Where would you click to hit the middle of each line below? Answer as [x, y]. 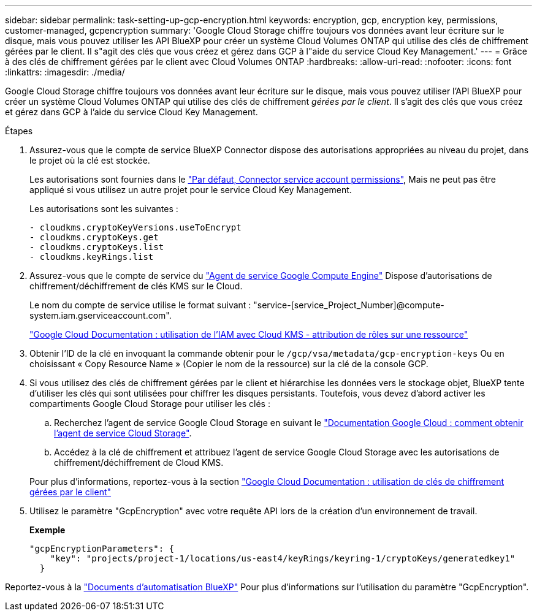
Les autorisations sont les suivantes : [104, 209]
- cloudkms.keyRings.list [92, 257]
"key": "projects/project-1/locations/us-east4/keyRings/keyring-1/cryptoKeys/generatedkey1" [283, 558]
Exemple [48, 530]
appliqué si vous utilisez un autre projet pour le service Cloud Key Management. [191, 190]
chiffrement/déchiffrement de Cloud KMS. [139, 462]
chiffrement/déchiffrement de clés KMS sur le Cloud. [136, 286]
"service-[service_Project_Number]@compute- [349, 305]
